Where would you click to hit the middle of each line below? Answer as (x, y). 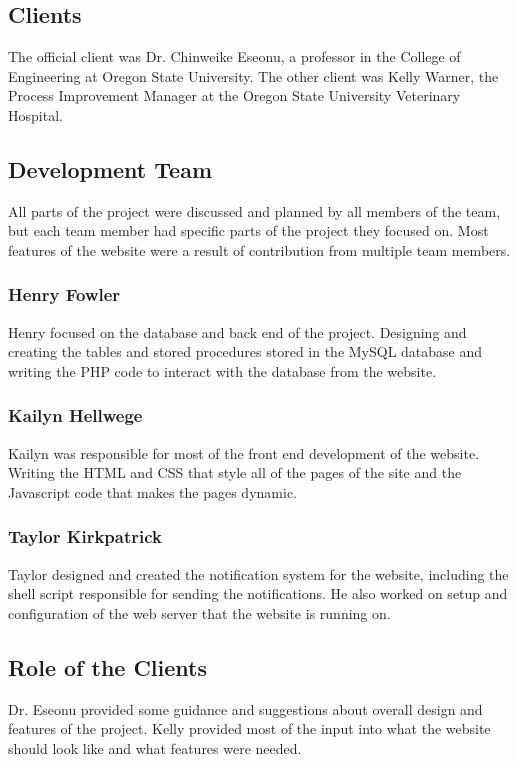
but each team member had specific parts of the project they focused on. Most (248, 230)
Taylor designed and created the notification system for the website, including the (258, 573)
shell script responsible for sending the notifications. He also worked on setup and (258, 593)
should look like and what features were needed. (155, 747)
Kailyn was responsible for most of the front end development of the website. (244, 452)
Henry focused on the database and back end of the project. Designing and (237, 331)
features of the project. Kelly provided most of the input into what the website (249, 728)
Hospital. (35, 114)
